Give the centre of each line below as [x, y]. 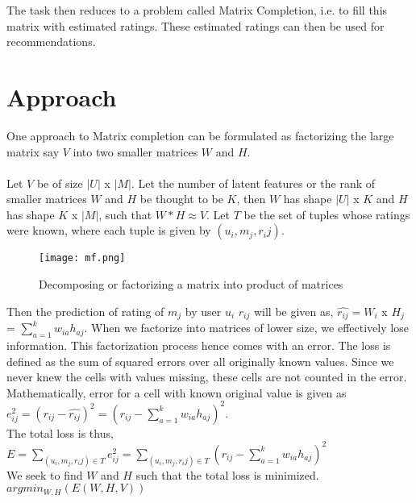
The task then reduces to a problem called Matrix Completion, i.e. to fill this [197, 10]
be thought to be [181, 199]
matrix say [33, 151]
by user [203, 311]
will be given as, [293, 311]
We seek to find [45, 474]
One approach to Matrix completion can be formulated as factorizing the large [200, 135]
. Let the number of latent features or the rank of [253, 183]
